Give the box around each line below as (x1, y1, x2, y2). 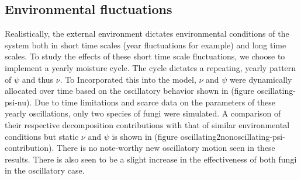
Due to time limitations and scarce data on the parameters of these (34, 96, 276, 108)
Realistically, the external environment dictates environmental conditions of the (5, 27, 289, 40)
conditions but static (5, 130, 79, 142)
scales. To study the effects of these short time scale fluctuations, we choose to (5, 50, 285, 62)
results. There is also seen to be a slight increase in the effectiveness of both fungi (5, 153, 297, 165)
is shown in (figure (112, 130, 178, 142)
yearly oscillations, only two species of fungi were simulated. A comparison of (5, 107, 281, 119)
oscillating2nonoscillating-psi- (180, 130, 285, 142)
